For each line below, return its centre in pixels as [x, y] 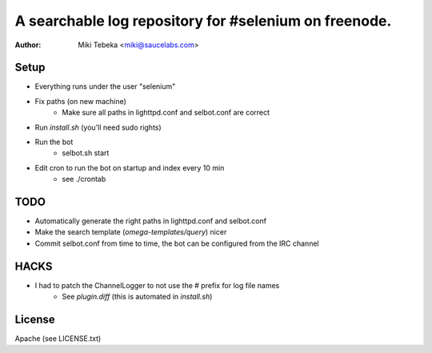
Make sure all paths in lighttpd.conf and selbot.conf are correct [166, 113]
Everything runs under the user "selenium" [105, 86]
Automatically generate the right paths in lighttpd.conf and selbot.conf [151, 221]
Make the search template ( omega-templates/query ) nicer [131, 232]
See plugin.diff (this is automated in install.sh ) [137, 297]
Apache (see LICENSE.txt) [58, 339]
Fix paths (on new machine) [81, 101]
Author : [28, 45]
